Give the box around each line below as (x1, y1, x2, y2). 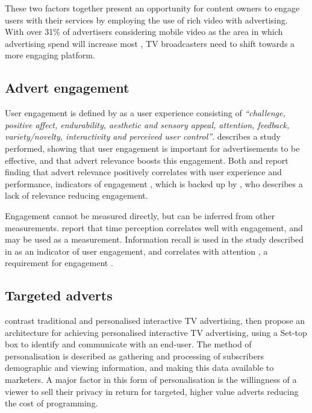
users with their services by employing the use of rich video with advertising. (5, 13, 288, 26)
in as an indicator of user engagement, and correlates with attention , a (5, 244, 268, 257)
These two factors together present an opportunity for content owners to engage (5, 2, 300, 14)
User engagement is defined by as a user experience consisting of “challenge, (5, 107, 285, 119)
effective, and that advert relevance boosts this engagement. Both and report (5, 154, 289, 166)
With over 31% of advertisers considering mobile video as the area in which (5, 25, 283, 38)
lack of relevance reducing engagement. (5, 189, 148, 202)
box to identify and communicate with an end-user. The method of (5, 338, 252, 350)
